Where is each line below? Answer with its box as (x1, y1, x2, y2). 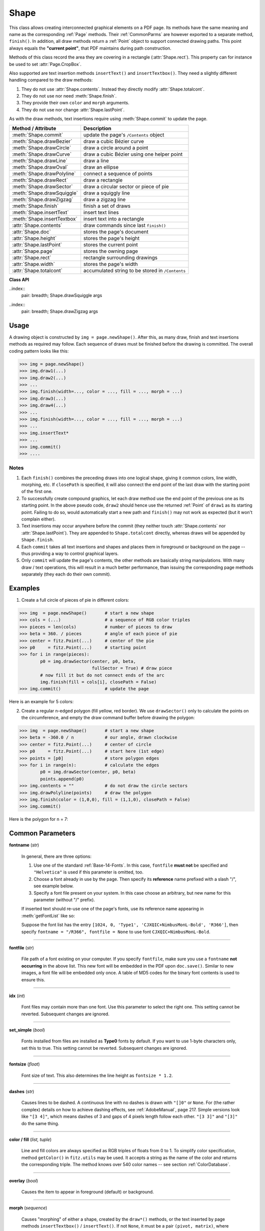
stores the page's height (83, 234, 140, 241)
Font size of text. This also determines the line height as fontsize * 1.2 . (21, 1072, 173, 1078)
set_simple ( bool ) (9, 1027, 45, 1033)
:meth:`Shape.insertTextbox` (12, 215, 78, 222)
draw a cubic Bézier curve (83, 138, 144, 145)
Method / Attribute (12, 125, 56, 131)
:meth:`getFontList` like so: (21, 912, 75, 918)
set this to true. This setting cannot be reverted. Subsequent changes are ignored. (21, 1045, 187, 1051)
